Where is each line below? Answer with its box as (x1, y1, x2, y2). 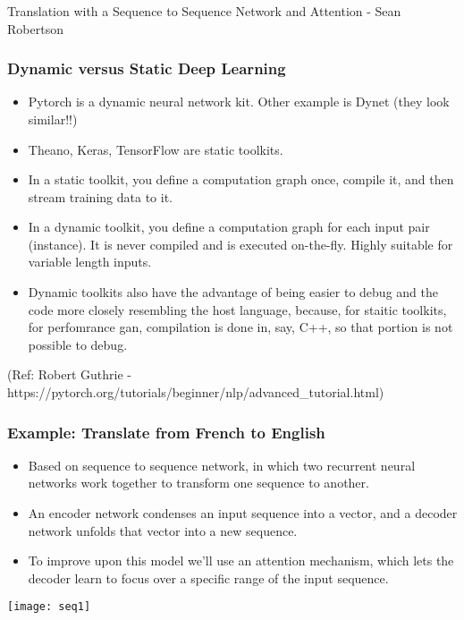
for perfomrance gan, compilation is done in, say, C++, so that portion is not (28, 318, 453, 336)
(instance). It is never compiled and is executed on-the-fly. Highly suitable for (28, 234, 453, 253)
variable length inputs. (28, 252, 152, 271)
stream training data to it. (28, 187, 173, 206)
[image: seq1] (7, 600, 91, 614)
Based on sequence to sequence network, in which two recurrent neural (28, 455, 416, 474)
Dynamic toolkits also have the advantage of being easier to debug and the (28, 283, 438, 302)
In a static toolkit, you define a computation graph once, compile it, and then (28, 170, 454, 189)
